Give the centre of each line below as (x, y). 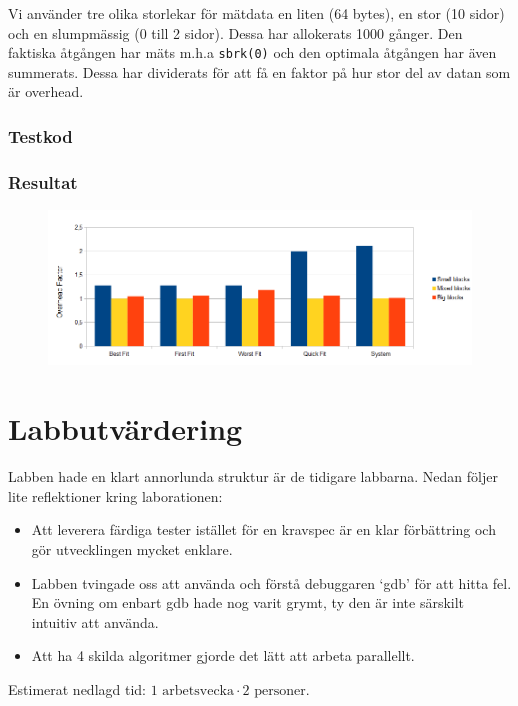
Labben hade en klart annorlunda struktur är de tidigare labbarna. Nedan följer (253, 476)
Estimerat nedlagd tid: (77, 688)
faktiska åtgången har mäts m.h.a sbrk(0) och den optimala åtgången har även (252, 52)
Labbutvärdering (125, 428)
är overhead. (46, 91)
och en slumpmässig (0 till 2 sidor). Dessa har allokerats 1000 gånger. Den (235, 32)
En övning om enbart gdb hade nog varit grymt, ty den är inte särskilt (248, 602)
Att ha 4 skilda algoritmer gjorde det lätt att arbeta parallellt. (223, 655)
